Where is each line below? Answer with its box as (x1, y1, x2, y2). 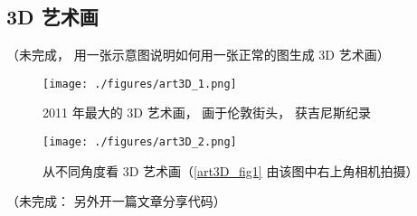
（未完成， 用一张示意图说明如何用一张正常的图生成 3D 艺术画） (6, 45, 390, 64)
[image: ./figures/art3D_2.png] (43, 136, 237, 149)
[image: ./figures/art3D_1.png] (43, 77, 237, 90)
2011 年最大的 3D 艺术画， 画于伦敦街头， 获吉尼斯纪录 (43, 103, 372, 122)
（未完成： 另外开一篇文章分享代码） (6, 192, 226, 211)
